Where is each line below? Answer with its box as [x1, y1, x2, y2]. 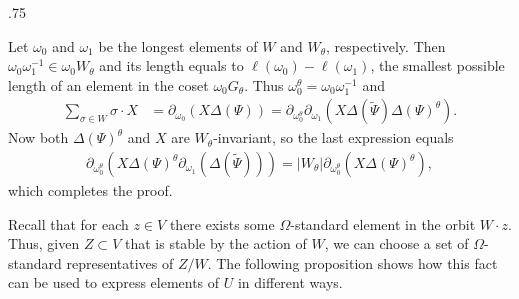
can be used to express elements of [8, 272, 220, 293]
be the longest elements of [98, 35, 258, 56]
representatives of [66, 252, 174, 273]
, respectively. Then [326, 35, 446, 56]
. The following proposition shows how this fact [207, 252, 498, 273]
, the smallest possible [370, 55, 505, 76]
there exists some [169, 213, 275, 234]
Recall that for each [8, 213, 129, 234]
